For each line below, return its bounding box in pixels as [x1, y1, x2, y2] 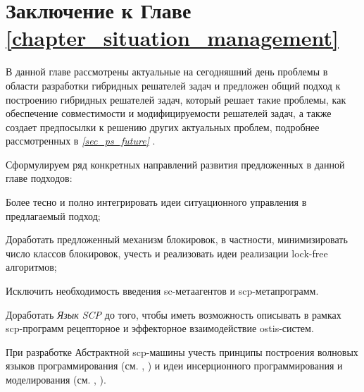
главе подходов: [6, 171, 73, 185]
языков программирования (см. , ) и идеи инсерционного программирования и [6, 358, 343, 373]
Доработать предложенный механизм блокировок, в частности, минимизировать [6, 232, 348, 247]
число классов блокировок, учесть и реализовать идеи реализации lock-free [6, 245, 328, 260]
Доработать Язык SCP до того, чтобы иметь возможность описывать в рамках [6, 307, 341, 321]
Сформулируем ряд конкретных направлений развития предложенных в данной [6, 157, 345, 171]
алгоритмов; [6, 259, 57, 274]
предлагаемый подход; [6, 208, 101, 223]
